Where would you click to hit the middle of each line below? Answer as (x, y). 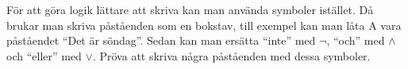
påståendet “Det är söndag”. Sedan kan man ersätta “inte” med (161, 40)
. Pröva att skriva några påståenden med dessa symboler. (231, 55)
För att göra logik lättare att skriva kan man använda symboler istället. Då (190, 9)
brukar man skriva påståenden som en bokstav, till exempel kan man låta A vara (204, 25)
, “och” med (356, 40)
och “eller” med (44, 55)
